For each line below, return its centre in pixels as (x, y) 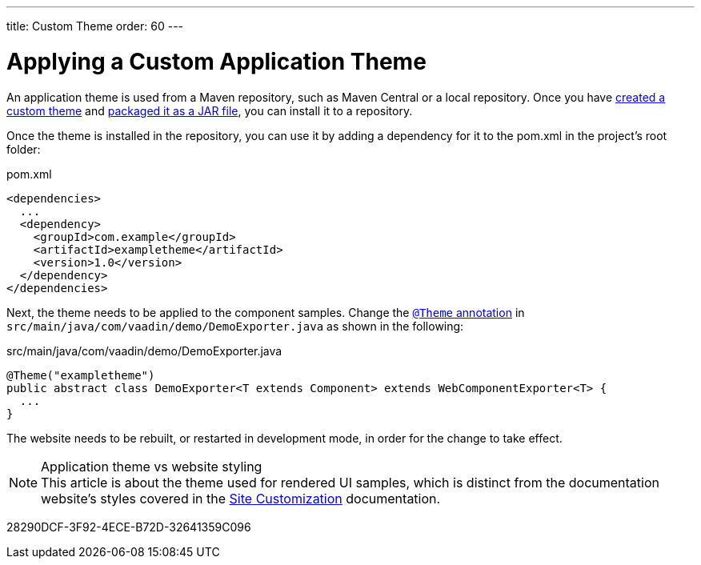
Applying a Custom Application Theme (216, 61)
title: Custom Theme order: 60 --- (95, 26)
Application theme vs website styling (152, 466)
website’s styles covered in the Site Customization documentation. (241, 498)
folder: (24, 149)
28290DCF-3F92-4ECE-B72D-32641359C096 (129, 527)
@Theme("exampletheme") (81, 375)
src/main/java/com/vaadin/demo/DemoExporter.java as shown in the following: (235, 326)
